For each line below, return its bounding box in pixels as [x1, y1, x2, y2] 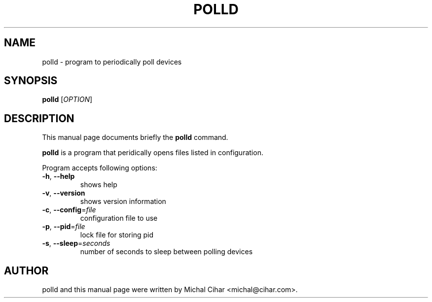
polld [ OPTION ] [42, 95, 93, 104]
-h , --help [42, 172, 75, 181]
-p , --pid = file [42, 222, 85, 231]
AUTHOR [4, 264, 49, 277]
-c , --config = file [42, 205, 96, 214]
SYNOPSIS [4, 74, 58, 87]
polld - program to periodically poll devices [42, 57, 182, 66]
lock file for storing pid [80, 231, 153, 239]
